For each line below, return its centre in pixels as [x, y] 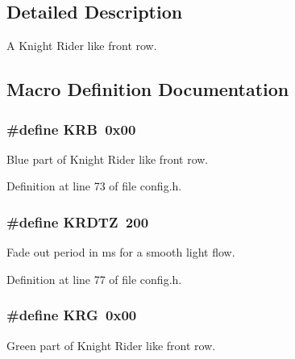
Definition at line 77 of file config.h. [94, 279]
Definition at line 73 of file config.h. [94, 186]
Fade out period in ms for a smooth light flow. [121, 252]
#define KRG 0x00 [72, 315]
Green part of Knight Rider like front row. [111, 345]
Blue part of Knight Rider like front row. [108, 159]
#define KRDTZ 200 [78, 221]
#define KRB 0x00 [71, 129]
